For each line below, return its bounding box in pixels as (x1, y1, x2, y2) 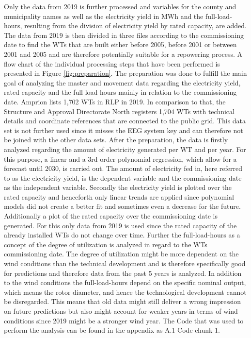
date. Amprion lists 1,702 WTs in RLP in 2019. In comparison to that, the (4, 96, 226, 106)
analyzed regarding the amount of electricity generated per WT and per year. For (4, 144, 246, 154)
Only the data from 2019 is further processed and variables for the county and (4, 1, 236, 11)
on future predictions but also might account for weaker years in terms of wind (4, 306, 238, 316)
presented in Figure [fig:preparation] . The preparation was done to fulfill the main (4, 68, 247, 78)
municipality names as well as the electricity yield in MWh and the (4, 11, 204, 21)
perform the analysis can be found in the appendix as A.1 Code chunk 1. (4, 325, 220, 335)
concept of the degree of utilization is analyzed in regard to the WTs (4, 239, 207, 249)
